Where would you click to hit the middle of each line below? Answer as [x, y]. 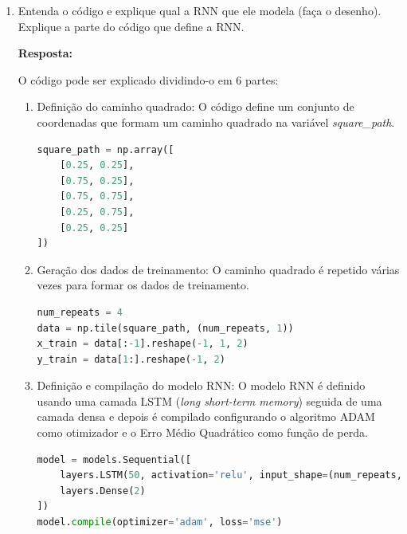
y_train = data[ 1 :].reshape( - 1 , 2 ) [131, 359]
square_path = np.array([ [106, 149]
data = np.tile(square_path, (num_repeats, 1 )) [165, 328]
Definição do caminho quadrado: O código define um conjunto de [196, 106]
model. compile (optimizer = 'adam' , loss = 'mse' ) [160, 522]
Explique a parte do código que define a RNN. [131, 26]
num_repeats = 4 [80, 312]
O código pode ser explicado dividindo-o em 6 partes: [148, 79]
